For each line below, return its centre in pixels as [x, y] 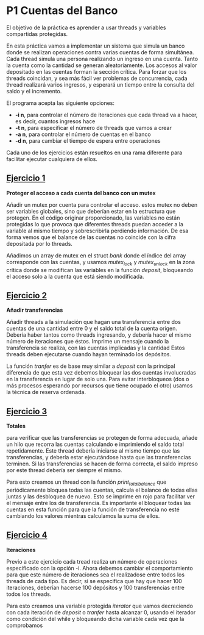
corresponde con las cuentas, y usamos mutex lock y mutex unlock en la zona [101, 263]
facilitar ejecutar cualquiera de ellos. [52, 159]
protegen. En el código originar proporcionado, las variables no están [93, 218]
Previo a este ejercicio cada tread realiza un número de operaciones [92, 561]
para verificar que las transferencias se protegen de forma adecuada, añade [102, 438]
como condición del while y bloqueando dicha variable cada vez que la [95, 619]
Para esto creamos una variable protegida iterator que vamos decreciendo [100, 606]
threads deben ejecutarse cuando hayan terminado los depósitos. [89, 354]
